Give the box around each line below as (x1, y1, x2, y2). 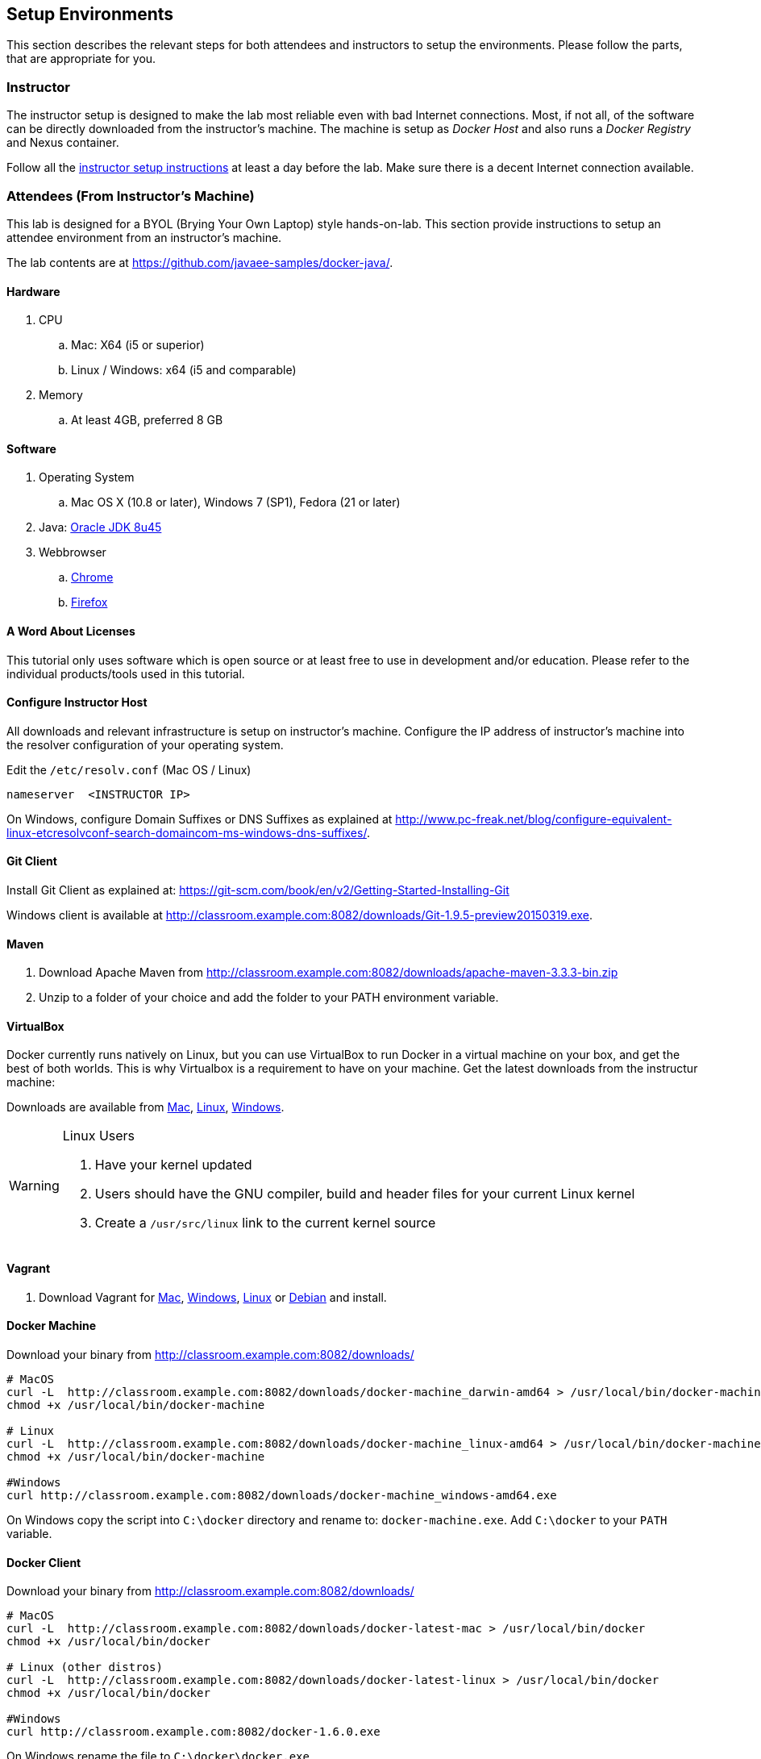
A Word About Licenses (6, 623, 135, 638)
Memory (39, 388, 83, 402)
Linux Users (62, 1128, 135, 1144)
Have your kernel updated (94, 1157, 252, 1173)
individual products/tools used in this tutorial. (6, 666, 245, 681)
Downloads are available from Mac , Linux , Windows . (6, 1100, 285, 1115)
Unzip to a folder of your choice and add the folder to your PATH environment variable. (39, 990, 499, 1005)
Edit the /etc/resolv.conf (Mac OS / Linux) (6, 762, 252, 777)
